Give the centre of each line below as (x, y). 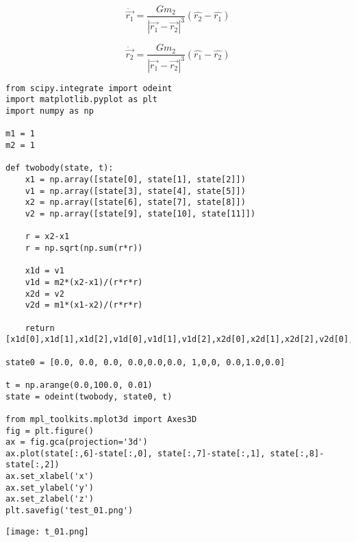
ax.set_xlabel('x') (50, 477)
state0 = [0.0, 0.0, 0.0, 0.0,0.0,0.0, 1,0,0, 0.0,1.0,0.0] (145, 362)
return (40, 328)
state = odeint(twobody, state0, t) (89, 396)
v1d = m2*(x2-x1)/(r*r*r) (84, 282)
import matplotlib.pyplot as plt (81, 100)
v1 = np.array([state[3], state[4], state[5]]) (135, 191)
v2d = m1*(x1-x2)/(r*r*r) (84, 305)
